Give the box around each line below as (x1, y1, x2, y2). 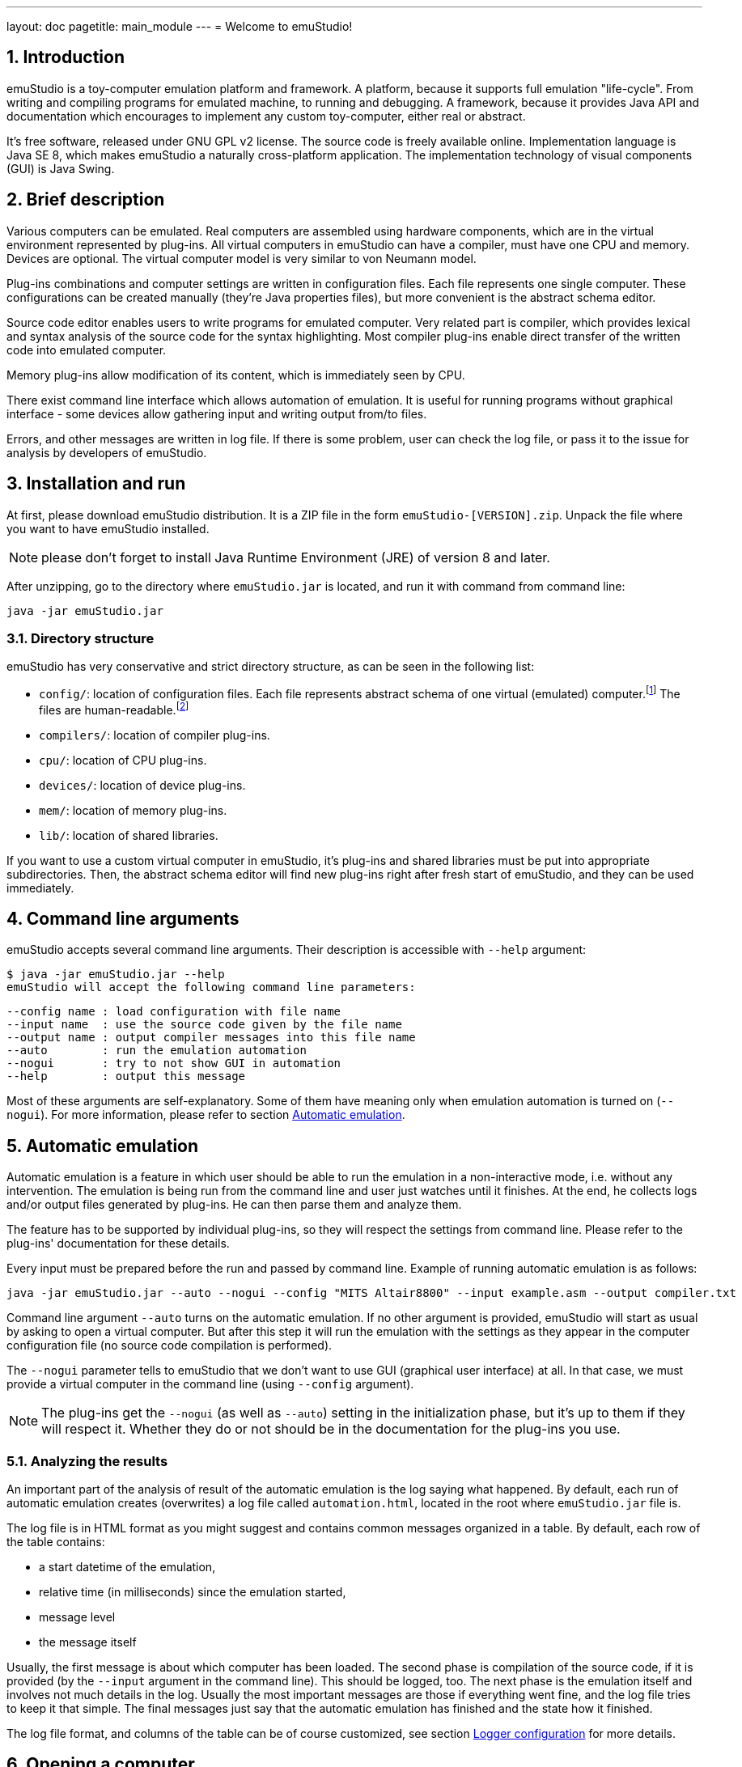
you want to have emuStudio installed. (6, 521, 210, 536)
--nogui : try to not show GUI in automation (6, 1057, 341, 1070)
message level (39, 1610, 116, 1625)
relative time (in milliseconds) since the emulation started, (39, 1585, 346, 1600)
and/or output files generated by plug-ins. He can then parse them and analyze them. (6, 1197, 462, 1212)
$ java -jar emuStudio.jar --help (6, 968, 225, 981)
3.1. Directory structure (6, 629, 155, 646)
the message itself (39, 1635, 137, 1650)
